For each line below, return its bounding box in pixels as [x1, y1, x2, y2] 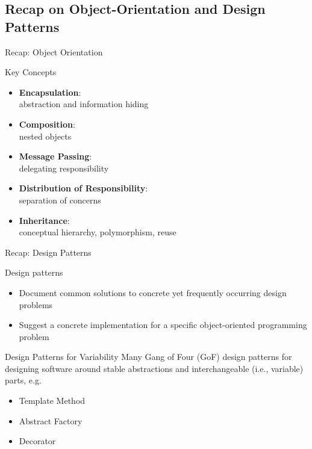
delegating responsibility [19, 161, 109, 174]
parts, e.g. [5, 374, 42, 386]
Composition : [19, 117, 75, 130]
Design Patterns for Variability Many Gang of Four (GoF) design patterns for [5, 350, 292, 363]
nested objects [19, 129, 72, 142]
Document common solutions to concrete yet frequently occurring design [19, 286, 287, 299]
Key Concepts [5, 66, 57, 78]
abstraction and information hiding [19, 98, 149, 110]
